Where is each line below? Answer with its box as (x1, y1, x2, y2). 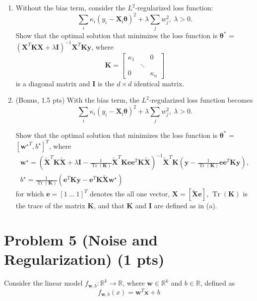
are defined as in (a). (154, 200, 217, 211)
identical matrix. (134, 78, 185, 88)
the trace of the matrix (15, 200, 85, 211)
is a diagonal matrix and (15, 78, 90, 88)
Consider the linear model (4, 278, 83, 288)
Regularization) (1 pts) (4, 249, 165, 269)
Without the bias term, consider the (15, 2, 126, 12)
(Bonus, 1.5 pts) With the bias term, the (15, 95, 139, 105)
